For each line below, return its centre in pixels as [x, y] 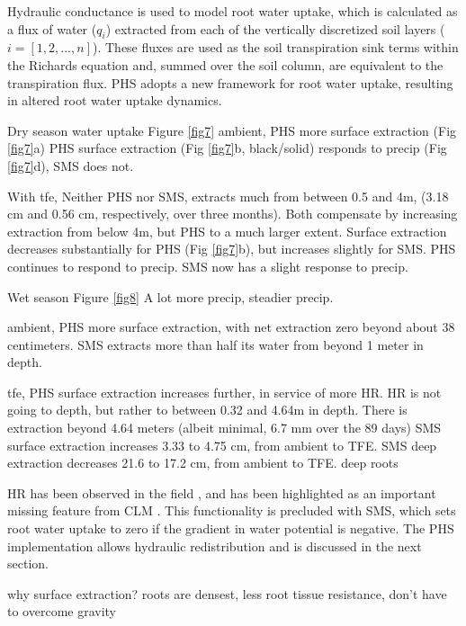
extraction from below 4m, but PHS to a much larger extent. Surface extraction [227, 231]
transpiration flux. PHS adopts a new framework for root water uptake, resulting [230, 82]
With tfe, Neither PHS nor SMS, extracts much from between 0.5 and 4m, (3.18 [228, 196]
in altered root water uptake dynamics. [115, 100]
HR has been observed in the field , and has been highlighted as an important [222, 492]
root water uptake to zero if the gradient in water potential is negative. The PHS [231, 528]
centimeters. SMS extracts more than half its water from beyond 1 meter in [215, 344]
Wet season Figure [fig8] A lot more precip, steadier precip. [170, 296]
